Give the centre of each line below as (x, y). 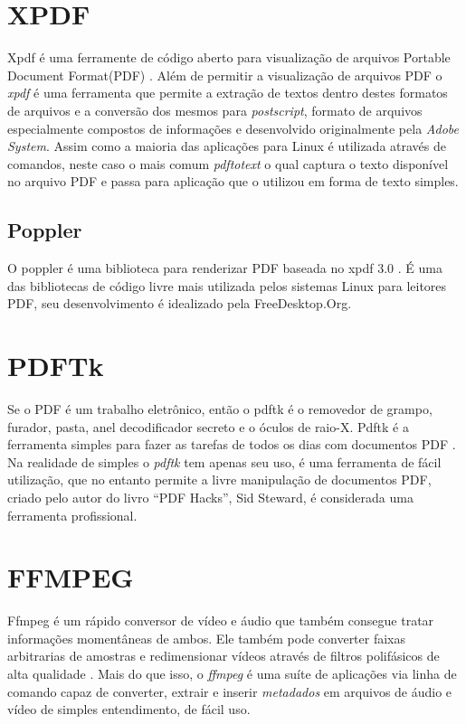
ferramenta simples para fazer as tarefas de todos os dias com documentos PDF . (232, 444)
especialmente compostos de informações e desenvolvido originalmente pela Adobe (233, 128)
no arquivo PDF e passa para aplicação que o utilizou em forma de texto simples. (233, 181)
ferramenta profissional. (72, 515)
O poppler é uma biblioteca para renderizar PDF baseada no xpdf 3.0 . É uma (225, 268)
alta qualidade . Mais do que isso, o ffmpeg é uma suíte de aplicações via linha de (232, 674)
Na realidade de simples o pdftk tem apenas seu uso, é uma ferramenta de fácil (224, 461)
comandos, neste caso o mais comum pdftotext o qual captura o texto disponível (228, 163)
